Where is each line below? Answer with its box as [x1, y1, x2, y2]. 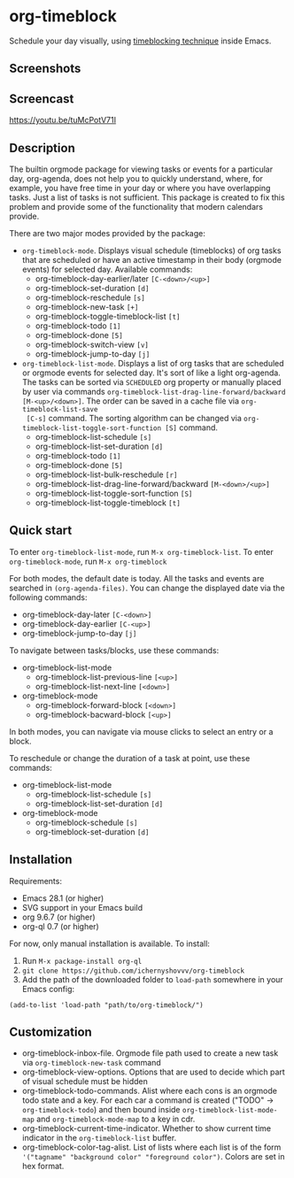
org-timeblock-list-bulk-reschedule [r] [35, 469, 178, 480]
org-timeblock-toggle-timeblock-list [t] [35, 311, 181, 321]
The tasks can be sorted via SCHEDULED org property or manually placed [21, 376, 282, 387]
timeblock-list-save [21, 404, 98, 413]
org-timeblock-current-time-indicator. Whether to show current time [21, 1123, 272, 1134]
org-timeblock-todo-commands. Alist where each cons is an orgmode [21, 1086, 277, 1097]
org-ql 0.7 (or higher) [21, 920, 99, 931]
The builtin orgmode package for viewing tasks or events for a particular [9, 164, 273, 174]
